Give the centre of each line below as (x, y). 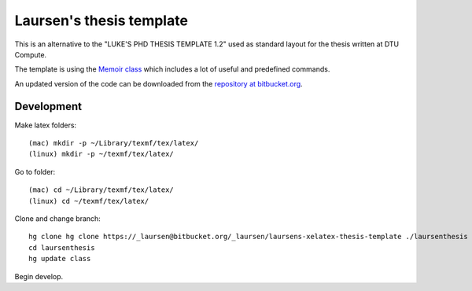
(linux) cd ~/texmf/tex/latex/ (89, 201)
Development (48, 106)
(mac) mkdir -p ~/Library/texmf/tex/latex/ (114, 143)
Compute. (31, 54)
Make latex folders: (46, 125)
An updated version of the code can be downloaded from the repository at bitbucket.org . (159, 83)
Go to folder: (35, 171)
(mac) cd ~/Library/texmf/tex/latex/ (101, 190)
